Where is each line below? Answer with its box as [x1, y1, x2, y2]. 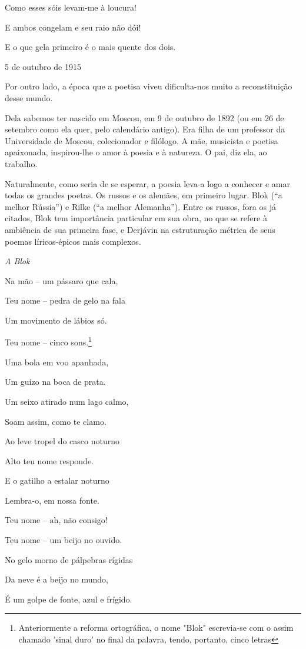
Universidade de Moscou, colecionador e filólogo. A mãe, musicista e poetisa [5, 134, 278, 147]
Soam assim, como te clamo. [5, 415, 107, 427]
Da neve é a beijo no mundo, [5, 573, 108, 585]
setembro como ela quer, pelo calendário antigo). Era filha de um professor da [5, 123, 285, 135]
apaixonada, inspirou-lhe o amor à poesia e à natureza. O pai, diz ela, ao [5, 146, 267, 158]
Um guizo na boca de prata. [5, 375, 106, 388]
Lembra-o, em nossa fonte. [5, 494, 99, 506]
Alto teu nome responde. [5, 454, 94, 467]
